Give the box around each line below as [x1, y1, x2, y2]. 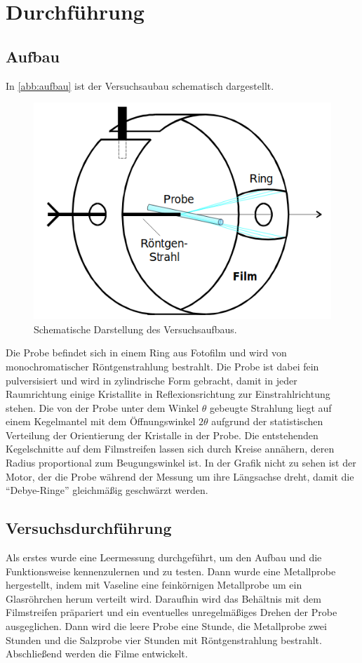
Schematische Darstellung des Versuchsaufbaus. [34, 321, 237, 336]
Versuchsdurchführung [6, 517, 172, 539]
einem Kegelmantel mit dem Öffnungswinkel [6, 414, 196, 429]
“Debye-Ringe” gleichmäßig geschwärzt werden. [6, 483, 208, 497]
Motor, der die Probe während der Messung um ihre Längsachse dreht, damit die [6, 469, 354, 483]
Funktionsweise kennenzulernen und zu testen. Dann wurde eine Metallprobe [6, 563, 336, 578]
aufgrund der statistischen [211, 414, 323, 429]
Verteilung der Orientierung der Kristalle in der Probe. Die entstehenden [6, 427, 319, 442]
